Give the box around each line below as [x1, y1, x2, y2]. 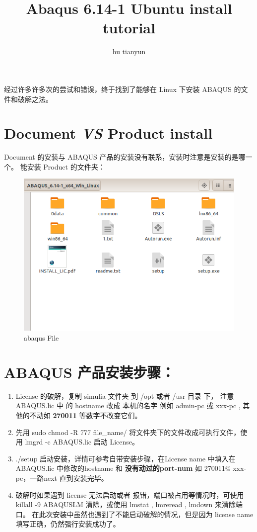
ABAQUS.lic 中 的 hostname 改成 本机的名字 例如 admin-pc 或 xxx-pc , [15, 400, 241, 411]
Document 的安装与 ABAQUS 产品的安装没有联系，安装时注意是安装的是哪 [4, 152, 246, 162]
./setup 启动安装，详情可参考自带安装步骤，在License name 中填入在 [15, 453, 236, 463]
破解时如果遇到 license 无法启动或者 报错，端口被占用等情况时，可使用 [15, 489, 244, 500]
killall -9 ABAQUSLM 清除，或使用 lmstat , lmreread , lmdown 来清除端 [15, 499, 243, 510]
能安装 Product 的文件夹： [20, 161, 105, 172]
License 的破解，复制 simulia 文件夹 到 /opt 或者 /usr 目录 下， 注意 [15, 390, 234, 401]
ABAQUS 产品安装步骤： [4, 361, 175, 382]
